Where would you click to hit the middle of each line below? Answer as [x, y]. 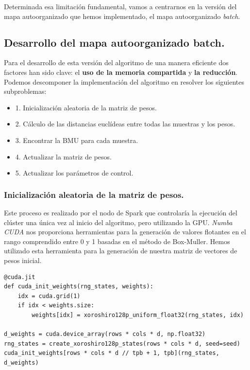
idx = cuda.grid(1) [49, 296]
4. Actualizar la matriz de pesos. [63, 156]
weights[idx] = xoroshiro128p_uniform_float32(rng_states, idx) [138, 315]
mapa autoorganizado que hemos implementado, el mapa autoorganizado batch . [122, 16]
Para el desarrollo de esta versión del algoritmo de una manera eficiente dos [116, 62]
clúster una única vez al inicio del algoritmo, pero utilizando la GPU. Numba [118, 222]
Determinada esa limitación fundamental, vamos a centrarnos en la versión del [120, 6]
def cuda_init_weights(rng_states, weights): [79, 287]
